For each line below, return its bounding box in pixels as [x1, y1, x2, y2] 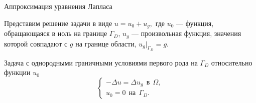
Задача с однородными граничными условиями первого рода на [4, 57, 198, 67]
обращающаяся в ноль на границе [4, 28, 107, 38]
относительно [211, 57, 252, 67]
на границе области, [75, 38, 137, 48]
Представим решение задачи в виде [4, 17, 112, 28]
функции [4, 67, 31, 77]
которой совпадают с [4, 38, 68, 48]
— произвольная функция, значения [132, 28, 241, 38]
